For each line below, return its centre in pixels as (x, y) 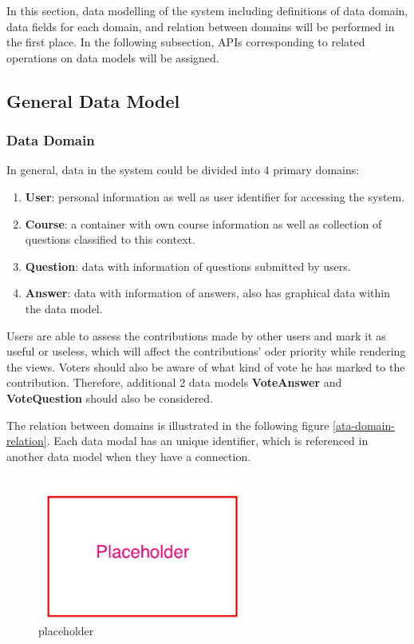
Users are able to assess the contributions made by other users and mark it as (196, 335)
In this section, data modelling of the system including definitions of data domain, (207, 10)
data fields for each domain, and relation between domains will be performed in (201, 26)
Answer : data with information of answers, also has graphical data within (207, 293)
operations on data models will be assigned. (113, 57)
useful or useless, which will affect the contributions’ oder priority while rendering (206, 351)
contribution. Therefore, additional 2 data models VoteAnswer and (174, 382)
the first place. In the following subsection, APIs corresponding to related (186, 42)
